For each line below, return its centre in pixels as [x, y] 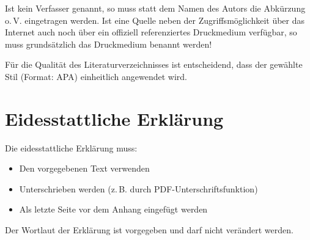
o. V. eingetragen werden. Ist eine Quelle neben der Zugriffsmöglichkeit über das [155, 20]
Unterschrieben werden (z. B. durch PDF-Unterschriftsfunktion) [138, 188]
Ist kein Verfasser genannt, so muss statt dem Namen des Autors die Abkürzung [155, 8]
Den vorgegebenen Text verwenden [84, 168]
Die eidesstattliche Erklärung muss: [71, 147]
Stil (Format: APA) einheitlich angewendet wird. [96, 76]
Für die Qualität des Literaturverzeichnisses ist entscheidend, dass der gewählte [154, 64]
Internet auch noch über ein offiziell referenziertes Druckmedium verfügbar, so [151, 32]
